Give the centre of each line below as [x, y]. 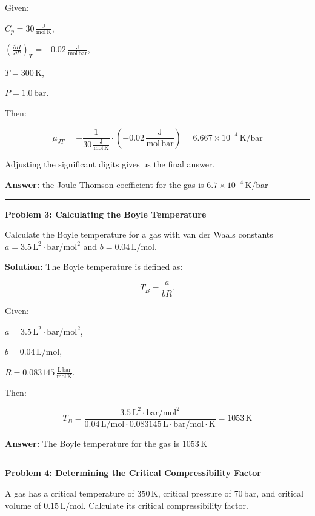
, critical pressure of [194, 493]
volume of [23, 505]
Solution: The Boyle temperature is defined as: [94, 266]
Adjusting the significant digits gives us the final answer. [110, 164]
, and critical [280, 493]
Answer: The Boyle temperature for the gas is [92, 443]
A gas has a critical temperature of [70, 493]
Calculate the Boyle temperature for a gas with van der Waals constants [139, 234]
